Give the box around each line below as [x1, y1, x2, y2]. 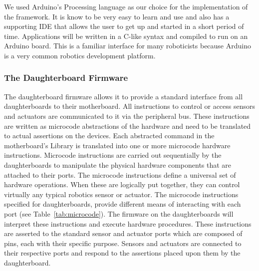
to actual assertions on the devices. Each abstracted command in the [4, 130, 215, 141]
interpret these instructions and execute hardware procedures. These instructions [4, 218, 252, 229]
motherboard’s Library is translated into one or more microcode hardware [4, 140, 231, 150]
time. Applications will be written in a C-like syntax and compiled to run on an [4, 30, 248, 41]
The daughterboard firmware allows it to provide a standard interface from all [4, 91, 243, 101]
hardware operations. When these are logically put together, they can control [4, 179, 240, 190]
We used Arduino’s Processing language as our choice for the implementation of [4, 1, 248, 11]
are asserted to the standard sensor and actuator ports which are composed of [4, 228, 243, 239]
